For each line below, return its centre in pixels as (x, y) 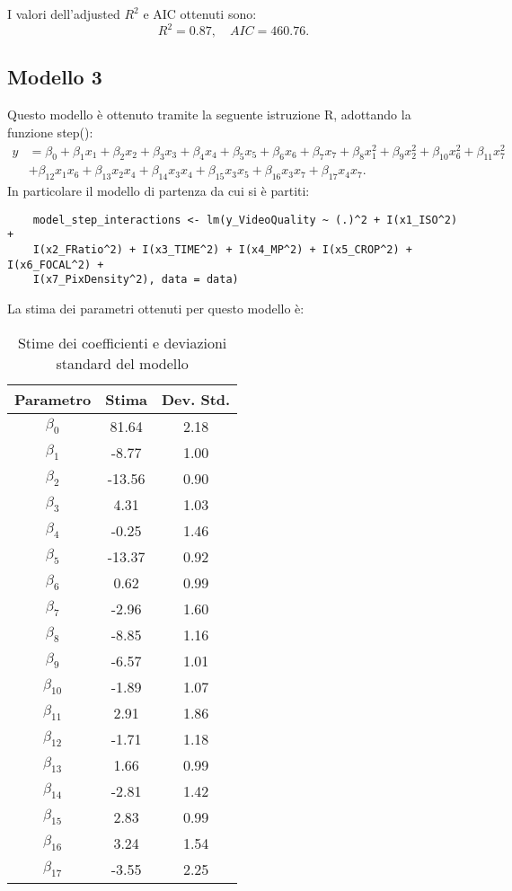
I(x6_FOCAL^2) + (56, 265)
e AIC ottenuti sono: (200, 13)
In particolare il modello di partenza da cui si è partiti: (159, 191)
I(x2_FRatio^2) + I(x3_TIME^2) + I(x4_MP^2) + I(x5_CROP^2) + (223, 250)
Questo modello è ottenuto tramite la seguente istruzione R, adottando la (209, 115)
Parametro (53, 399)
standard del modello (122, 363)
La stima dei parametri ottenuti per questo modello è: (156, 309)
